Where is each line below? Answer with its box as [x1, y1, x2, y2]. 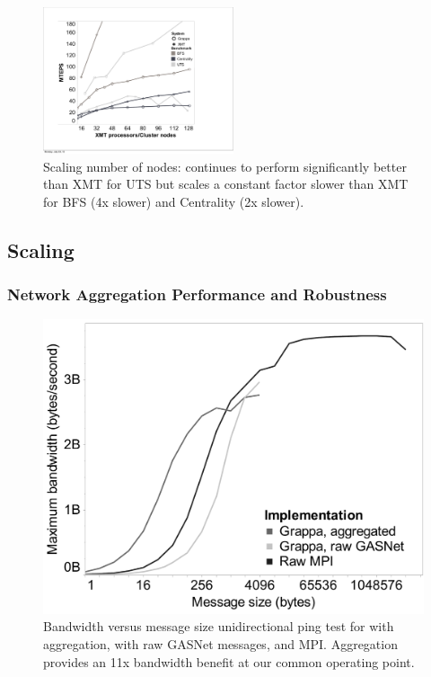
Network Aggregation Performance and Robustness [7, 283, 387, 305]
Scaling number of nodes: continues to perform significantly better [43, 156, 407, 175]
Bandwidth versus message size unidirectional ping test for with [43, 617, 394, 636]
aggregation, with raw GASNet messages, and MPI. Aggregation [43, 635, 398, 653]
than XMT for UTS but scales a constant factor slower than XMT [43, 174, 409, 193]
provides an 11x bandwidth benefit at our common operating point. [43, 652, 415, 671]
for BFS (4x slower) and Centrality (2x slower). [43, 192, 304, 210]
